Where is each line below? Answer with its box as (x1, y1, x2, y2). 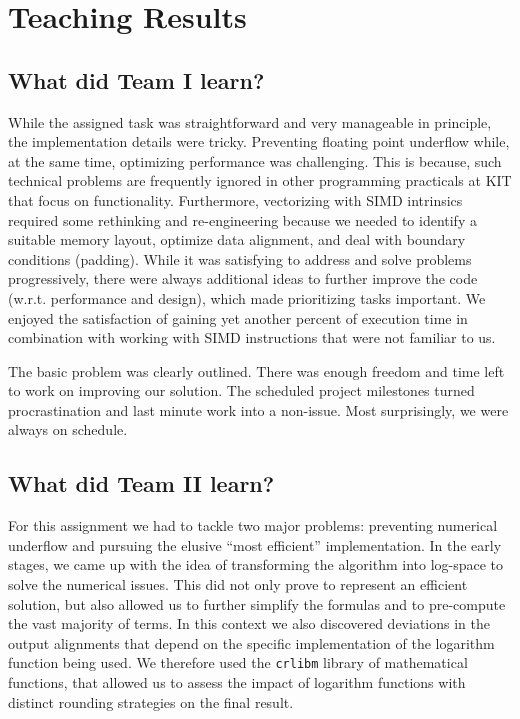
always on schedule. (8, 419, 128, 440)
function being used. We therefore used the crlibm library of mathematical (8, 652, 468, 673)
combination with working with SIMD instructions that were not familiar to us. (8, 327, 496, 348)
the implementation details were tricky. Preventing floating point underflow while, (8, 131, 510, 152)
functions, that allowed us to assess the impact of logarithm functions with (8, 672, 466, 693)
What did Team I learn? (8, 64, 265, 95)
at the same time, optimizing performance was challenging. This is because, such (8, 150, 502, 171)
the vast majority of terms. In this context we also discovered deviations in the (8, 613, 490, 634)
